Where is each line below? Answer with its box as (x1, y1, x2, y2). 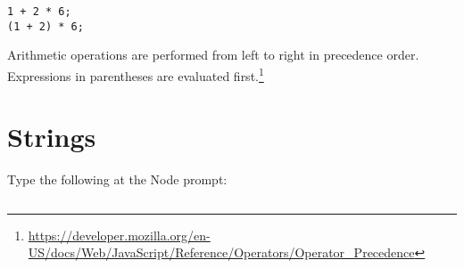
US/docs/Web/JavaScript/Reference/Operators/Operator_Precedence (28, 243, 415, 262)
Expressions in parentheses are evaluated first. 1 (7, 63, 264, 85)
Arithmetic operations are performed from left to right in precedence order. (7, 45, 419, 64)
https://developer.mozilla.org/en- (28, 225, 211, 244)
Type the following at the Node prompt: (7, 170, 228, 189)
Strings (7, 118, 96, 155)
